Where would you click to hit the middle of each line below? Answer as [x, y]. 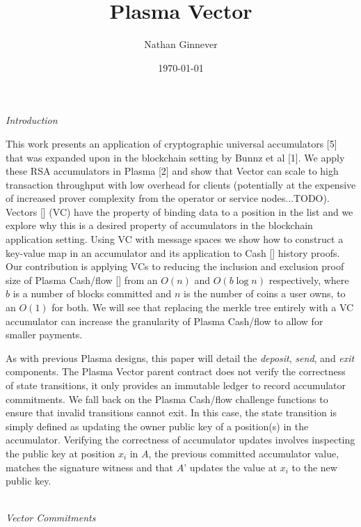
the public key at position [61, 453]
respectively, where [309, 280]
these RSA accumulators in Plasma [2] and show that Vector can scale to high [172, 171]
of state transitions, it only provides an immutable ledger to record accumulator [176, 385]
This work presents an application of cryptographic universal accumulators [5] [171, 143]
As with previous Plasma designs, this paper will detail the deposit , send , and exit [180, 357]
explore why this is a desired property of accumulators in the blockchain [159, 225]
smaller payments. [44, 335]
